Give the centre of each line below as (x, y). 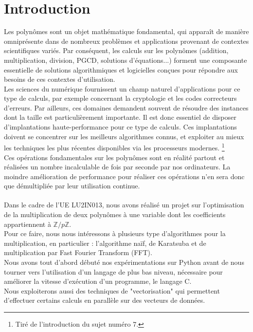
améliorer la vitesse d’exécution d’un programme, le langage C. (98, 281)
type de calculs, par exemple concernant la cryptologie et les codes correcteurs (120, 98)
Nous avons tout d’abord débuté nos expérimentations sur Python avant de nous (124, 262)
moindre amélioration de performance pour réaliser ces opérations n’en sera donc (124, 176)
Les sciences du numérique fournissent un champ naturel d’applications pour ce (122, 88)
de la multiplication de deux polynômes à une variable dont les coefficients (115, 214)
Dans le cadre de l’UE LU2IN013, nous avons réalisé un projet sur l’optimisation (124, 205)
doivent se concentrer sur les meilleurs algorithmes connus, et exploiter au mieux (124, 136)
